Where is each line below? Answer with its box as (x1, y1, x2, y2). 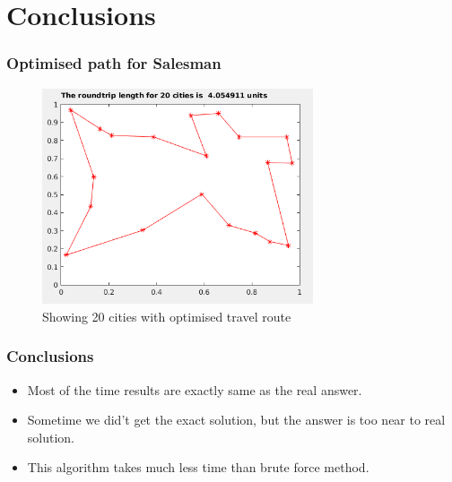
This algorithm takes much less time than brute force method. (27, 458, 369, 477)
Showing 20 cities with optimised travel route (42, 306, 291, 325)
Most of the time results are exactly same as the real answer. (27, 380, 362, 399)
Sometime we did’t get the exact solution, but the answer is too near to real (27, 410, 446, 429)
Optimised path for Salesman (6, 52, 222, 74)
